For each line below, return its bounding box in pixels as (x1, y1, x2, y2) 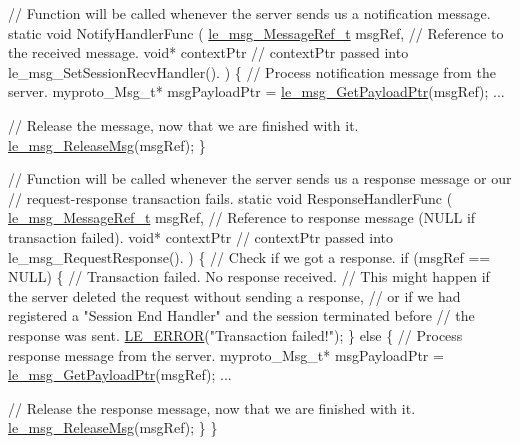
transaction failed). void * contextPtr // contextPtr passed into (8, 226, 394, 247)
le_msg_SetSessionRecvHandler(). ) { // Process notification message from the (8, 61, 496, 82)
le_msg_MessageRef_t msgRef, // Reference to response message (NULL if (8, 207, 476, 228)
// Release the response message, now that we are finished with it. (8, 397, 416, 418)
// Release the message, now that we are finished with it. (8, 114, 359, 135)
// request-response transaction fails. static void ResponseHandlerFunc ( (8, 187, 453, 208)
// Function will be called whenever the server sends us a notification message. (8, 3, 491, 23)
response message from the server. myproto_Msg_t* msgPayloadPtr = (8, 344, 444, 365)
